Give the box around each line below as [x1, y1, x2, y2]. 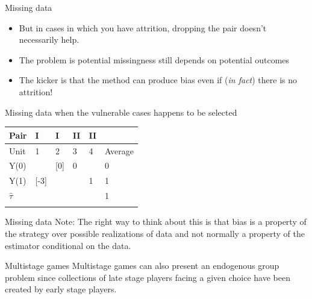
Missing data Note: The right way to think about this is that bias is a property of [5, 215, 307, 228]
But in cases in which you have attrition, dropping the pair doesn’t [19, 21, 267, 34]
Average [105, 144, 134, 157]
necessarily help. [19, 33, 80, 46]
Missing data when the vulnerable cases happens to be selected [5, 105, 237, 118]
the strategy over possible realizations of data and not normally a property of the [5, 227, 305, 239]
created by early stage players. [5, 283, 117, 295]
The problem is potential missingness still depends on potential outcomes [19, 53, 290, 66]
